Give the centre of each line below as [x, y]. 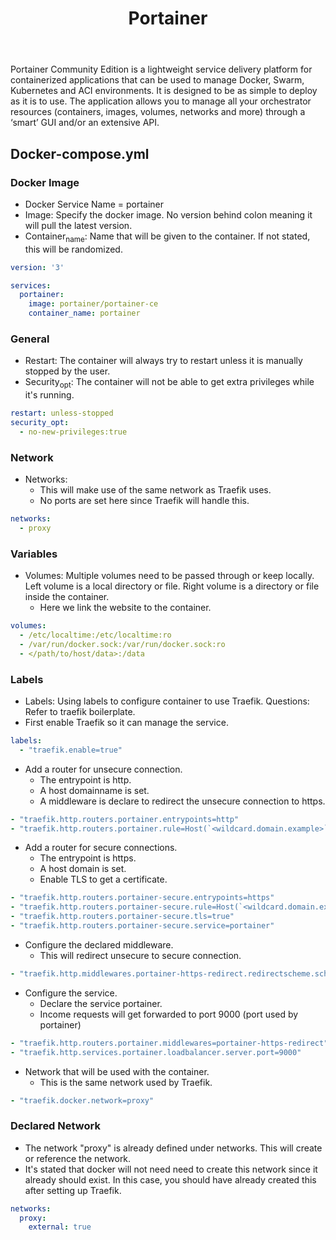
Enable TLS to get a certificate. [103, 879]
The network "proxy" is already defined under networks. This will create [173, 1148]
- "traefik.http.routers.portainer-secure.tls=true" [122, 917]
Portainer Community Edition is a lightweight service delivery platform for [161, 69]
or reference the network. [78, 1158]
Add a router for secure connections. [101, 848]
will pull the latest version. [78, 225]
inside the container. [67, 597]
